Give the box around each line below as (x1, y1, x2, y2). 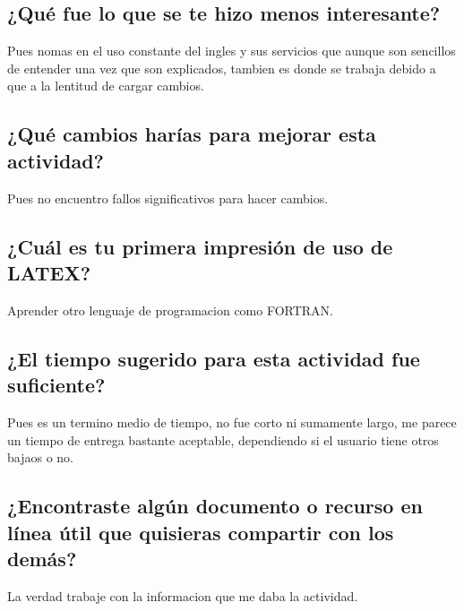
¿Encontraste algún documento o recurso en (7, 492, 423, 520)
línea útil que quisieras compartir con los (7, 518, 394, 546)
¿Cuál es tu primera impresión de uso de (7, 232, 393, 260)
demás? (7, 544, 77, 572)
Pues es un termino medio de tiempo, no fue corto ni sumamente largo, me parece (7, 412, 457, 431)
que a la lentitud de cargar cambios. (7, 76, 204, 95)
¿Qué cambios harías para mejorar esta (7, 120, 376, 148)
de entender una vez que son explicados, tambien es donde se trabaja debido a (7, 58, 436, 77)
